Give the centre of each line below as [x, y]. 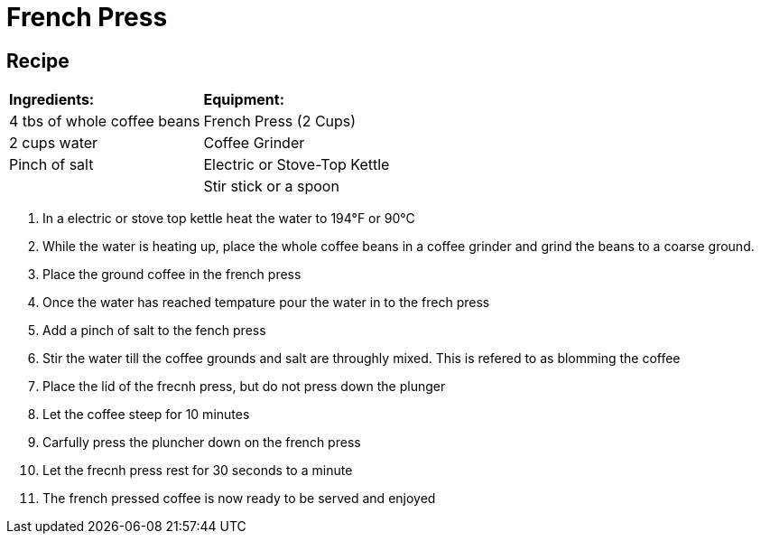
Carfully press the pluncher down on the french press [202, 443]
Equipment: [244, 100]
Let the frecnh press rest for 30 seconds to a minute [198, 471]
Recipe [38, 61]
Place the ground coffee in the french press [172, 275]
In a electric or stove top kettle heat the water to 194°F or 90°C [229, 219]
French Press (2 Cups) [280, 121]
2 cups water [54, 143]
